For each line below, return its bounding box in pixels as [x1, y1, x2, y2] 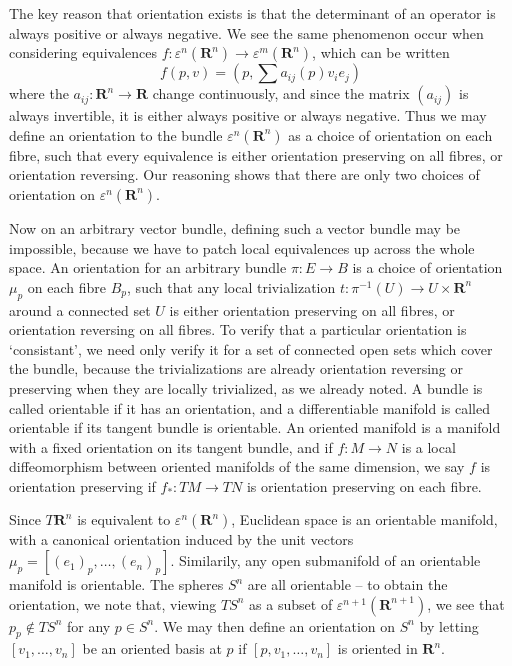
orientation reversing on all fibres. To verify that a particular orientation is [9, 319, 467, 340]
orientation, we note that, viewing [9, 593, 217, 614]
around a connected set [9, 299, 151, 320]
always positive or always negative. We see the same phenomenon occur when [9, 22, 484, 43]
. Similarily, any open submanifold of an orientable [170, 550, 481, 571]
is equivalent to [77, 509, 171, 530]
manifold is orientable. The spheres [9, 574, 224, 595]
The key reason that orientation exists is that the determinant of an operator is [9, 3, 496, 23]
